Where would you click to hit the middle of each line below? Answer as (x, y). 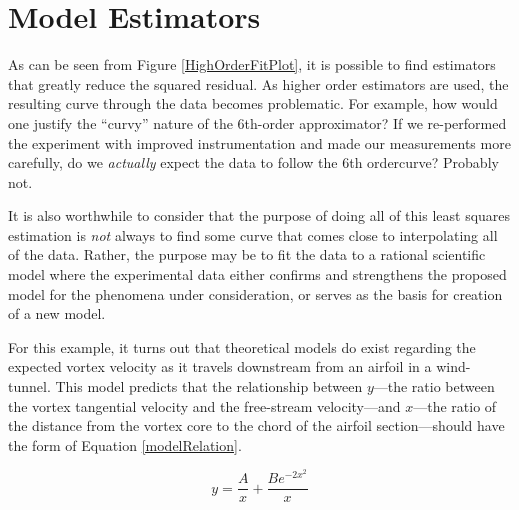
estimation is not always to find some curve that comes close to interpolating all (253, 234)
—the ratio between (434, 386)
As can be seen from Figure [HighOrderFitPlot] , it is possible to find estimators (252, 64)
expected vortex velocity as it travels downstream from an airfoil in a (220, 366)
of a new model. (57, 313)
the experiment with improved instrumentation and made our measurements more (259, 142)
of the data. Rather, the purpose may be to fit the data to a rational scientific (247, 254)
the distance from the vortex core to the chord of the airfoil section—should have (256, 425)
